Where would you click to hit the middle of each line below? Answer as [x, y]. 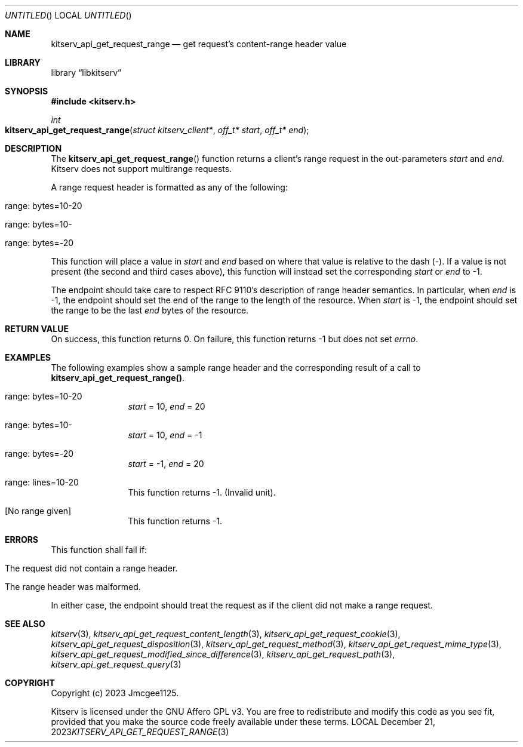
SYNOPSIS [27, 91]
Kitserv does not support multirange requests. [141, 169]
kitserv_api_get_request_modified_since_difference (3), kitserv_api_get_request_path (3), [223, 654]
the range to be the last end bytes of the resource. [150, 310]
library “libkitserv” [86, 73]
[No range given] [38, 511]
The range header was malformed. [73, 587]
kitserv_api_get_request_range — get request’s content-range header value [199, 44]
